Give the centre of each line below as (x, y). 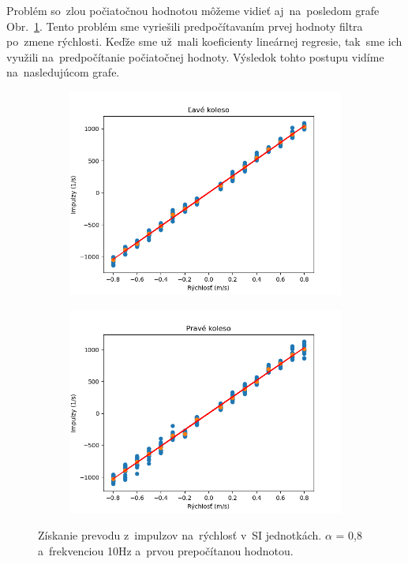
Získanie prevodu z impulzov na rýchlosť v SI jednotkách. (180, 535)
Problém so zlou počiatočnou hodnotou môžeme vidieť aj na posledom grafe (193, 10)
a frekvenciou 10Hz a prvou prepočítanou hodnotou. (166, 550)
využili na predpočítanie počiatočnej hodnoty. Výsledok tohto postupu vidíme (195, 56)
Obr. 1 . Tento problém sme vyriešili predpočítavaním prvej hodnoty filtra (185, 26)
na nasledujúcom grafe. (63, 72)
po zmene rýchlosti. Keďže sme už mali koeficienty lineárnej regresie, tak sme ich (204, 41)
